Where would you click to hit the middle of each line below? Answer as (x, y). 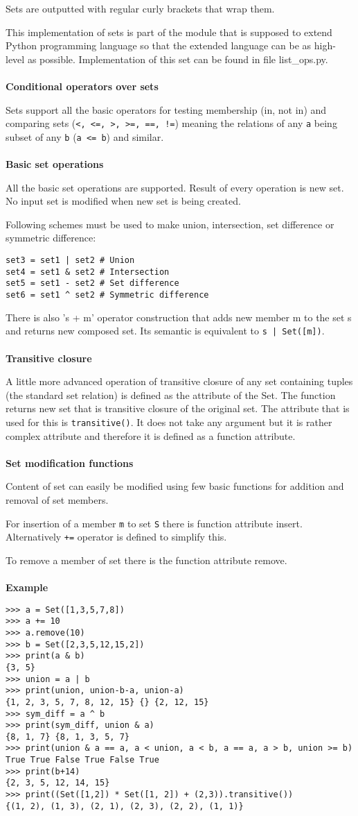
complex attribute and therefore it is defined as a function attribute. (151, 435)
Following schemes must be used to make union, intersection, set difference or (170, 224)
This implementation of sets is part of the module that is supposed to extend (169, 32)
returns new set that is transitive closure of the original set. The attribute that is (178, 408)
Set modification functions (70, 462)
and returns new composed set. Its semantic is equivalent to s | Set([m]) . (165, 331)
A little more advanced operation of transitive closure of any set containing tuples (179, 381)
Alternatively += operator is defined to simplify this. (116, 537)
